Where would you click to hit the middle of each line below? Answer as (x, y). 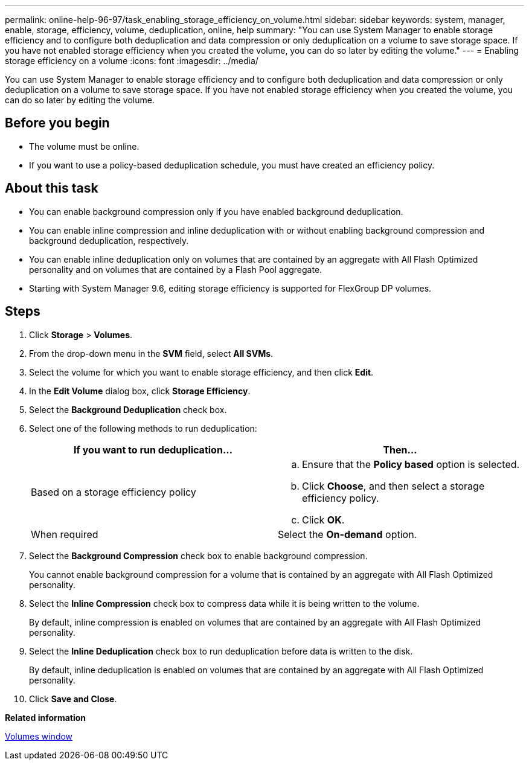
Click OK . (323, 520)
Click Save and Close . (73, 699)
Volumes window (39, 736)
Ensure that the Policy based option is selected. (411, 464)
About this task (52, 188)
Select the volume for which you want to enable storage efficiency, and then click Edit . (201, 372)
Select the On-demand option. (348, 534)
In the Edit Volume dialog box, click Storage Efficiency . (140, 391)
